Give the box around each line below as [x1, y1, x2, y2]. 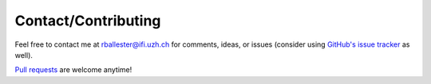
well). [14, 50, 34, 59]
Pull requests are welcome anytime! [14, 65, 132, 74]
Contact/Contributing [14, 12, 161, 29]
